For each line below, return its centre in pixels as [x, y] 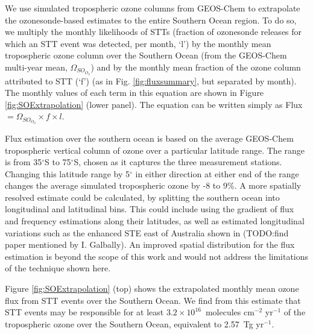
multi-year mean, [36, 67]
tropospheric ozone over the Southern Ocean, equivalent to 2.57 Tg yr [134, 323]
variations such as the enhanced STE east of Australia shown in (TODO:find [147, 232]
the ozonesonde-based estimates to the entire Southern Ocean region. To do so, [151, 20]
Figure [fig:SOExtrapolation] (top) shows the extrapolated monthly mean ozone [152, 288]
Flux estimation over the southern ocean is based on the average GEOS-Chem [149, 138]
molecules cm [230, 312]
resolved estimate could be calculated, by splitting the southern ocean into [142, 197]
